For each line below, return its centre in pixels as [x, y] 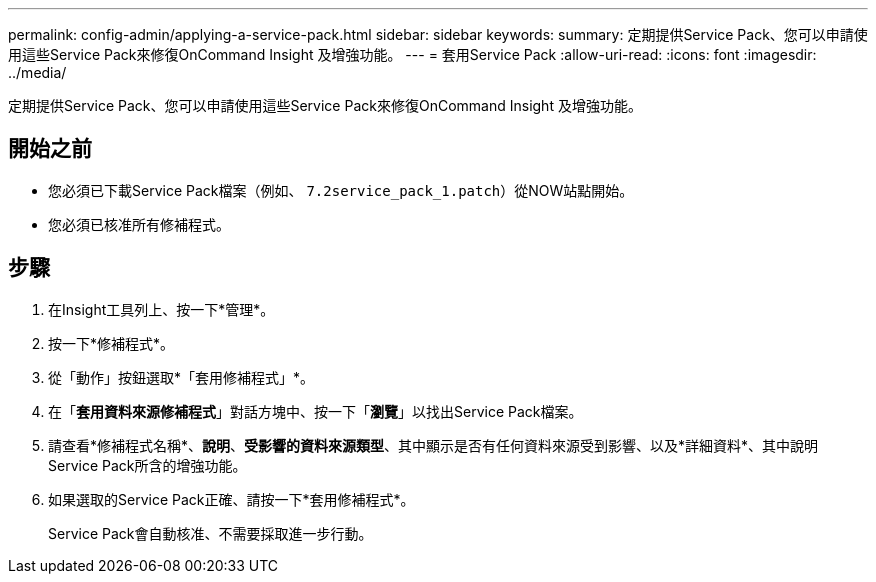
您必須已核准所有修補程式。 [139, 224]
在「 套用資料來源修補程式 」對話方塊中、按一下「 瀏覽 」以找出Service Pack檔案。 [315, 411]
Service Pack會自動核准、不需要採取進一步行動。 [210, 533]
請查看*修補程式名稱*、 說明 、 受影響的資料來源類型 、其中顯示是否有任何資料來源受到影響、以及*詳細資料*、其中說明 [433, 445]
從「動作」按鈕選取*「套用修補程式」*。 [181, 377]
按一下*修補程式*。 [111, 343]
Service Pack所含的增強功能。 [147, 465]
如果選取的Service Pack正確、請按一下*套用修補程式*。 [231, 499]
